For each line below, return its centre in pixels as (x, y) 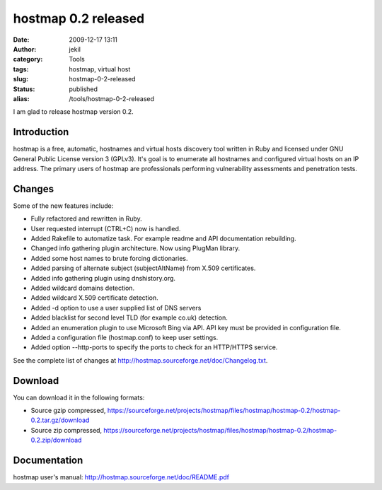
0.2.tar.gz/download (60, 420)
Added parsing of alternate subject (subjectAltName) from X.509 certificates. (143, 268)
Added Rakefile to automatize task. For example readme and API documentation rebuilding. (163, 239)
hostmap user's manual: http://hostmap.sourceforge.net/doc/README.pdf (121, 477)
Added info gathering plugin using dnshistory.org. (103, 278)
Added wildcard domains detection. (82, 288)
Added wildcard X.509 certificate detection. (94, 298)
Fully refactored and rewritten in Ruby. (87, 218)
